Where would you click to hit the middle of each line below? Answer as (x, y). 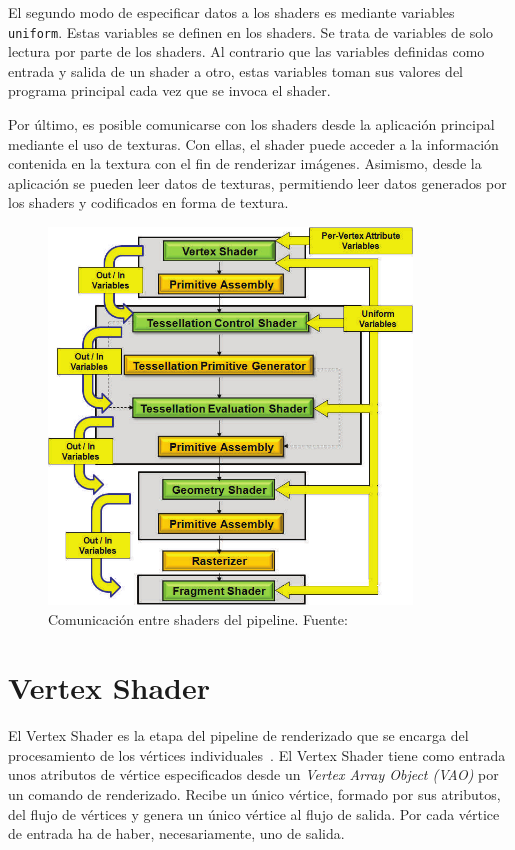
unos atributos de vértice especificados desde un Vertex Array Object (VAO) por (253, 774)
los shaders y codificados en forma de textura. (148, 202)
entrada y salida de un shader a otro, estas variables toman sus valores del (235, 70)
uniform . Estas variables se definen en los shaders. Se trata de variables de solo (251, 31)
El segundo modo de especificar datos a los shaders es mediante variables (231, 12)
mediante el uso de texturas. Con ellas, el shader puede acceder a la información (253, 143)
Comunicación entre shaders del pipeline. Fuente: (198, 618)
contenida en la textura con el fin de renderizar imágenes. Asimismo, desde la (245, 163)
